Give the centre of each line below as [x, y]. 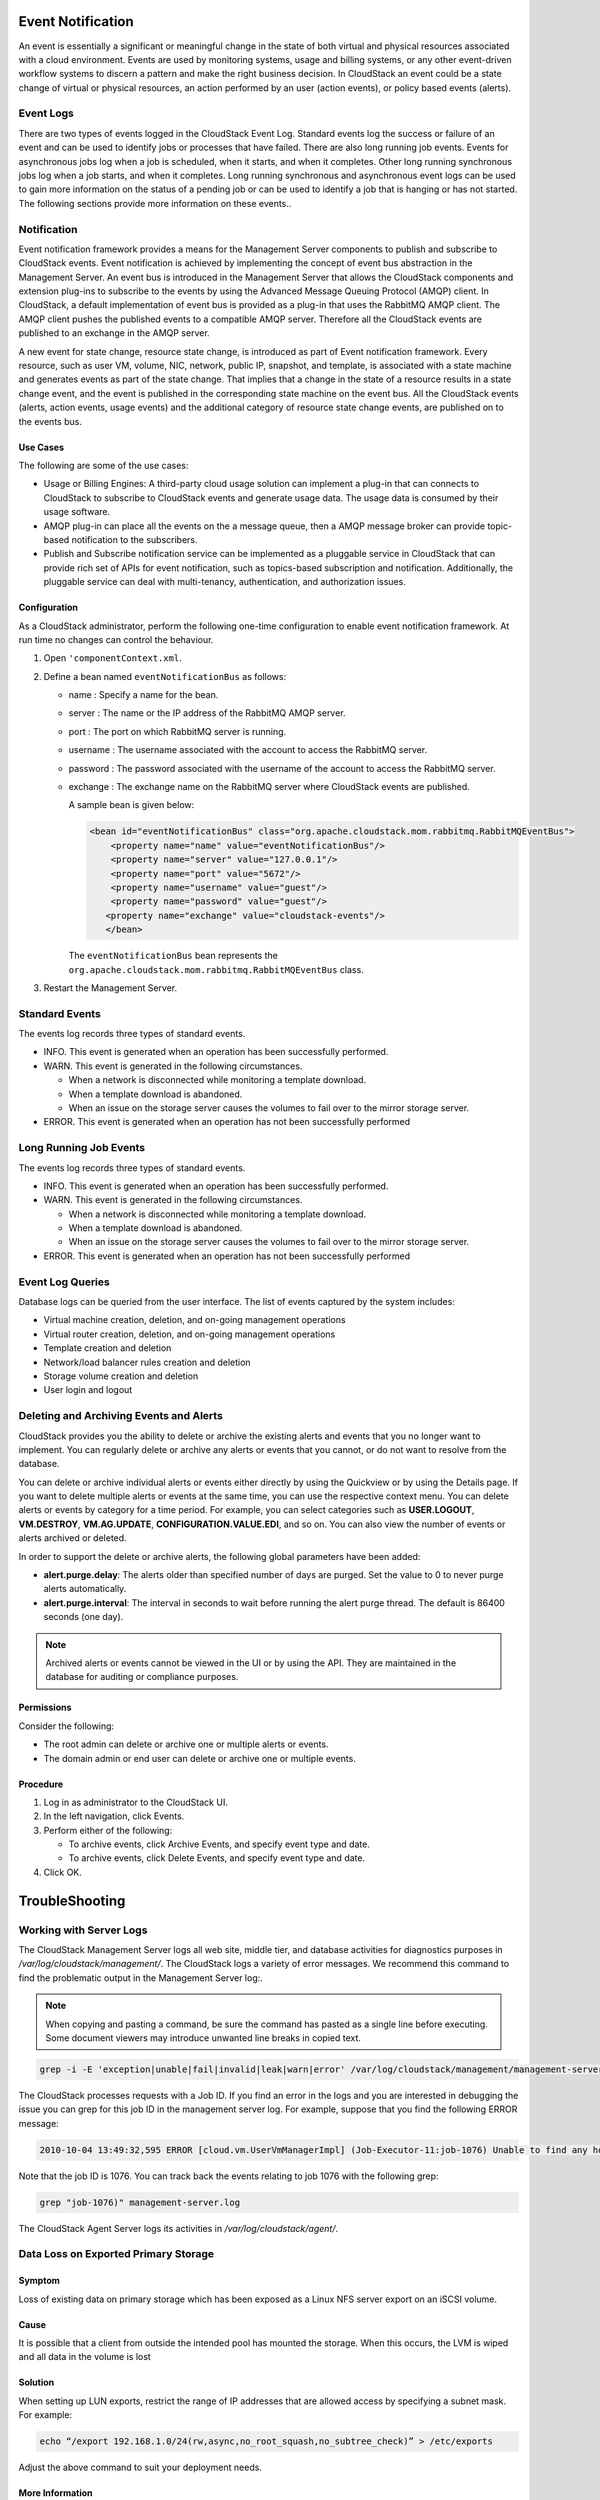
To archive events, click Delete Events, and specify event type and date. [216, 1858]
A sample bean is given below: [131, 805]
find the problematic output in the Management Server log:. [141, 1977]
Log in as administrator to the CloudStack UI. [136, 1802]
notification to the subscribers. [134, 539]
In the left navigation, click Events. [114, 1816]
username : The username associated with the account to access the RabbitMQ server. [248, 750]
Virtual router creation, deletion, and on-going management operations [189, 1334]
